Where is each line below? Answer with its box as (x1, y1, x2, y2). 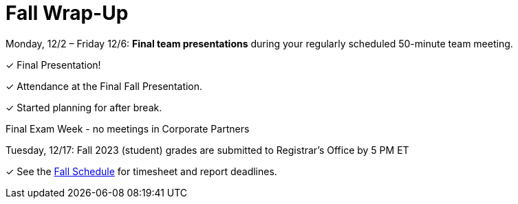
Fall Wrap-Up (6, 1, 129, 25)
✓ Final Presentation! (6, 58, 101, 71)
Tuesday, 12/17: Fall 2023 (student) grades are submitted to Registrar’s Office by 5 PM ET (6, 144, 409, 156)
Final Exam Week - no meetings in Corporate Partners (6, 122, 250, 135)
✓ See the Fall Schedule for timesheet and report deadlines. (6, 165, 277, 177)
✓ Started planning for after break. (6, 101, 162, 113)
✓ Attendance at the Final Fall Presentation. (6, 80, 203, 92)
